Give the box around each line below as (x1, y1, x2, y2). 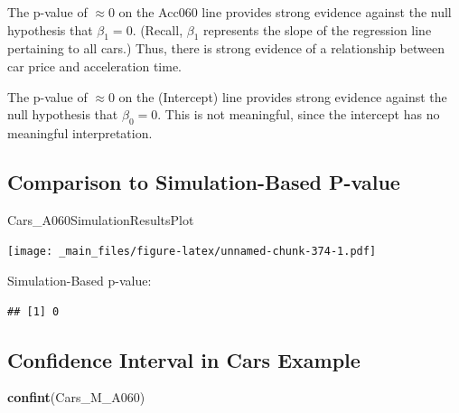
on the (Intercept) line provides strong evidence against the (118, 87, 447, 106)
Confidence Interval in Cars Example (7, 345, 361, 373)
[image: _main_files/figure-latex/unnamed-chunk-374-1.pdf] (7, 245, 377, 258)
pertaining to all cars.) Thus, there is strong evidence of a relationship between (7, 39, 445, 58)
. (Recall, (132, 20, 183, 39)
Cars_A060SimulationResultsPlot (7, 210, 194, 229)
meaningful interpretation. (7, 123, 153, 142)
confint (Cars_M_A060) (7, 388, 145, 407)
